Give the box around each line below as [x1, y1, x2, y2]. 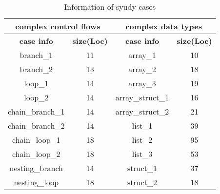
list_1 [132, 120, 153, 131]
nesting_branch [9, 162, 63, 174]
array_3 [128, 78, 156, 89]
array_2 [128, 63, 156, 75]
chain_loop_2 [12, 148, 60, 159]
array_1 [128, 49, 156, 60]
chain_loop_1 [12, 134, 60, 145]
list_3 [132, 148, 153, 159]
